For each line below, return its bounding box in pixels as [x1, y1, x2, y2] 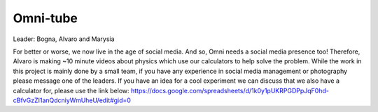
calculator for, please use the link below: [13, 86, 129, 95]
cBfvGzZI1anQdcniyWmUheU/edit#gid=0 [13, 96, 131, 104]
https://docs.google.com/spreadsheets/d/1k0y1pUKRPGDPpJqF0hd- [130, 86, 329, 95]
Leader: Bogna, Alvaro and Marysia [13, 35, 115, 43]
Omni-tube [13, 10, 78, 26]
